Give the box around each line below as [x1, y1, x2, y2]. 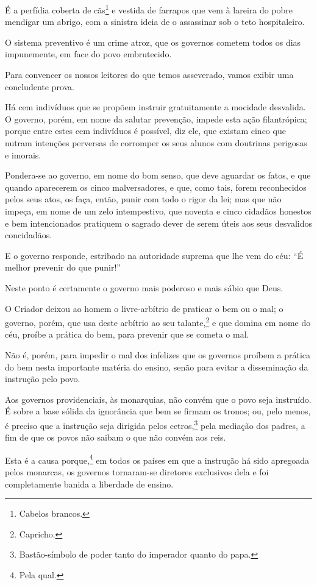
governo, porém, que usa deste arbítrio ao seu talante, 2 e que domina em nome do [5, 314, 311, 328]
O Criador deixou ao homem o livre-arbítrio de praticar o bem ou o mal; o [5, 302, 283, 314]
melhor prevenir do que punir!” [5, 261, 121, 274]
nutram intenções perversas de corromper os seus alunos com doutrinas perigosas [5, 136, 307, 149]
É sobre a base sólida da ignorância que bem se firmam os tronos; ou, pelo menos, [5, 405, 311, 417]
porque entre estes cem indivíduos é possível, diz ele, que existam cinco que [5, 124, 286, 137]
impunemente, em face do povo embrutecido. [5, 48, 172, 60]
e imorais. [5, 148, 41, 161]
